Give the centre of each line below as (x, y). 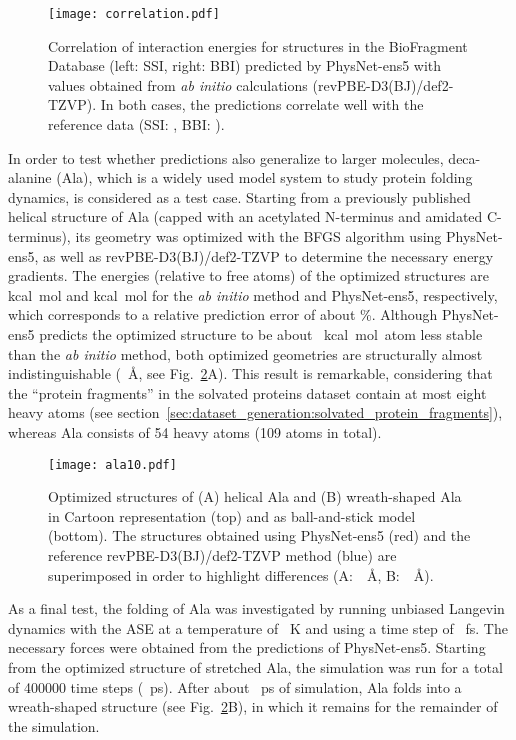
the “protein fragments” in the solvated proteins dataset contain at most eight (247, 392)
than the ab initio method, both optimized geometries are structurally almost (245, 353)
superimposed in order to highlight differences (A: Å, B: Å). (241, 574)
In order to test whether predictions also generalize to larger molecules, (226, 157)
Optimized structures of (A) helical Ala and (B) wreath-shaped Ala (255, 496)
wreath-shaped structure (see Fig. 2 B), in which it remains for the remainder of (253, 706)
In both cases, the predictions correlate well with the (262, 104)
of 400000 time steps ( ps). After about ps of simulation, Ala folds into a (235, 686)
